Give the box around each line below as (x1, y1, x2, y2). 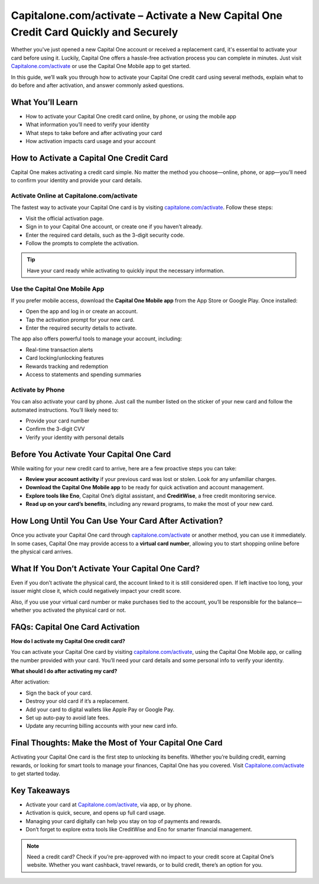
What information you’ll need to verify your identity (25, 121, 150, 128)
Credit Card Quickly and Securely (11, 25, 178, 38)
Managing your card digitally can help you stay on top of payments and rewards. (25, 817, 222, 825)
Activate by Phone (11, 385, 65, 393)
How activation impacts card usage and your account (25, 137, 156, 144)
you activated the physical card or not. (32, 606, 126, 614)
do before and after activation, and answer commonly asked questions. (11, 82, 184, 89)
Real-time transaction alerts (25, 346, 93, 353)
